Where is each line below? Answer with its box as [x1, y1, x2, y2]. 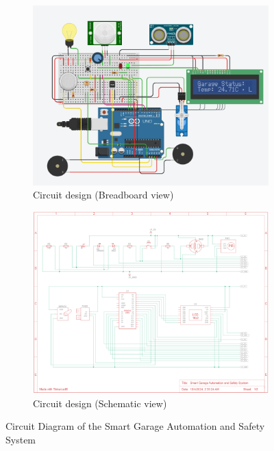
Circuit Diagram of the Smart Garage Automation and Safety [5, 419, 265, 433]
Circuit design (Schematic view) [33, 396, 167, 410]
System [5, 432, 36, 446]
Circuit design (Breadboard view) [33, 188, 174, 202]
